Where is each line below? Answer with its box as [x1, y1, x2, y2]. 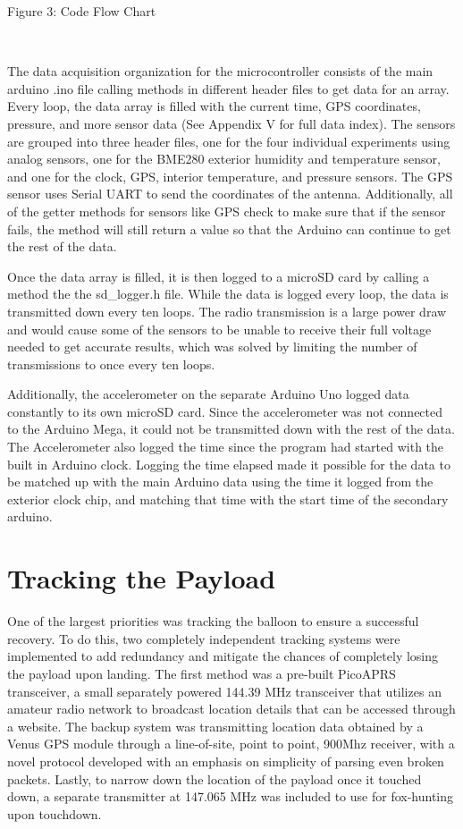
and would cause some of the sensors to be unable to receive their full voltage [7, 319, 432, 338]
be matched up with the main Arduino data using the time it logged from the [7, 472, 434, 491]
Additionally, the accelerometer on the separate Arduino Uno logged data [7, 385, 409, 403]
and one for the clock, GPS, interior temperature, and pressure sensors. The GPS [7, 166, 453, 185]
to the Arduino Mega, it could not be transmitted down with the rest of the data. [7, 419, 455, 438]
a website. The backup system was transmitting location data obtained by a [7, 716, 424, 735]
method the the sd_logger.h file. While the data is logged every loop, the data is [7, 284, 449, 303]
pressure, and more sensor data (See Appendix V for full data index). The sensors [7, 114, 456, 132]
